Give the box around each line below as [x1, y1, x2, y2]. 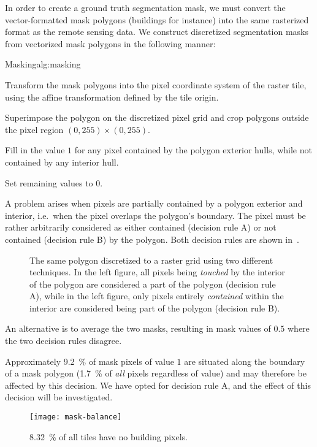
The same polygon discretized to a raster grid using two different [29, 253, 273, 266]
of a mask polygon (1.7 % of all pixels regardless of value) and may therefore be [5, 367, 307, 380]
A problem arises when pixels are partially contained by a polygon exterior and [5, 197, 303, 210]
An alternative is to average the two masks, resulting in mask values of [5, 322, 271, 335]
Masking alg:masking [5, 58, 81, 71]
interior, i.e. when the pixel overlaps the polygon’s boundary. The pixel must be [5, 208, 306, 221]
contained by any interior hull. [5, 155, 119, 168]
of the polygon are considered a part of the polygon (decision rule [29, 277, 276, 290]
